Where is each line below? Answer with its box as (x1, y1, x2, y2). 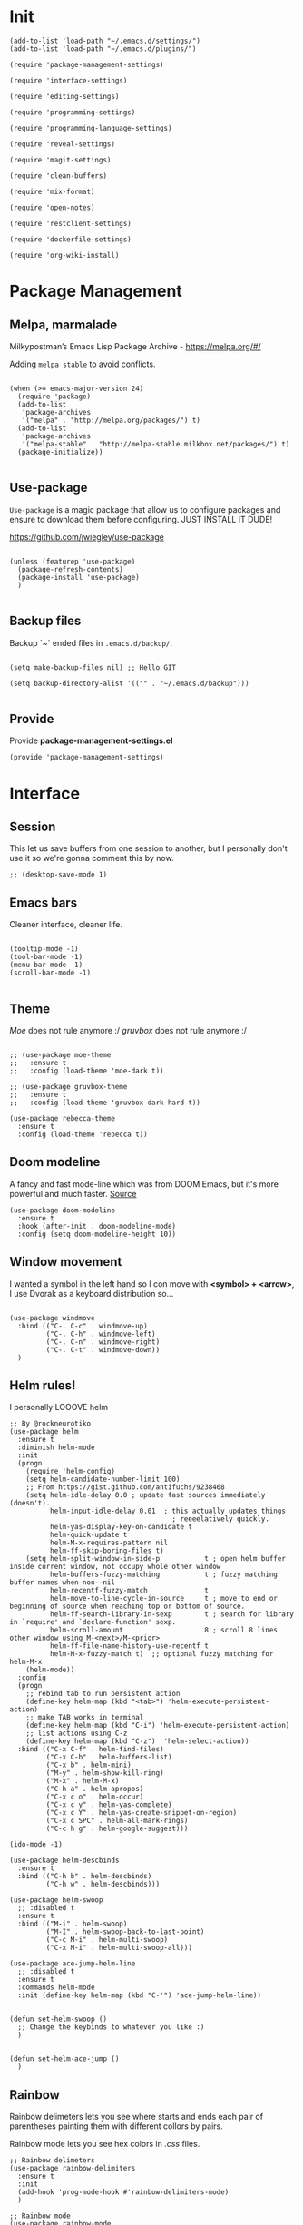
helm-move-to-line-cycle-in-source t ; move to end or (49, 1594, 279, 1603)
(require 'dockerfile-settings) (9, 234, 132, 244)
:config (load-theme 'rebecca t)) (17, 1130, 148, 1139)
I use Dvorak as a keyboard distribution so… (9, 1288, 174, 1299)
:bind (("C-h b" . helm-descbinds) (17, 1872, 152, 1881)
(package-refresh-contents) (17, 564, 124, 573)
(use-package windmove (9, 1313, 95, 1322)
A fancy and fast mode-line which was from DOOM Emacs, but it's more (9, 1178, 279, 1190)
